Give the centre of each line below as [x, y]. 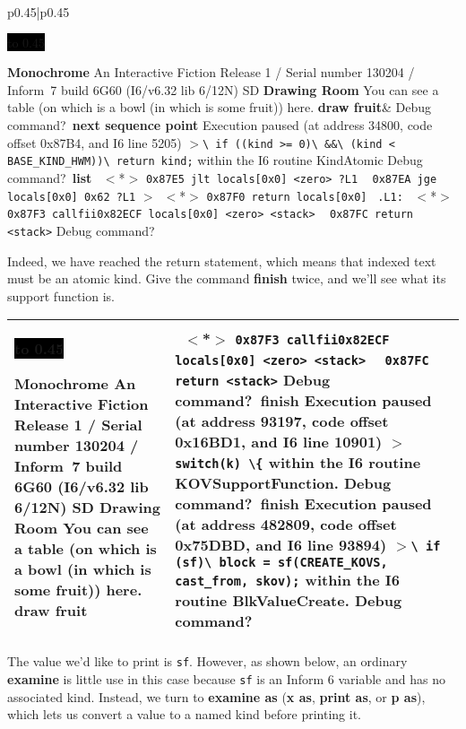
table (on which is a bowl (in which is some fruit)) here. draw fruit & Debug [220, 107]
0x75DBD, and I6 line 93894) [281, 544]
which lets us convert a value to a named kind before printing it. [184, 714]
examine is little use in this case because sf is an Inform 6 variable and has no [226, 678]
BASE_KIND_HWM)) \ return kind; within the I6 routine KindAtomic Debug [215, 160]
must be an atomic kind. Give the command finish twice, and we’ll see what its [227, 278]
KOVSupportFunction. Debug [283, 482]
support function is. [61, 295]
